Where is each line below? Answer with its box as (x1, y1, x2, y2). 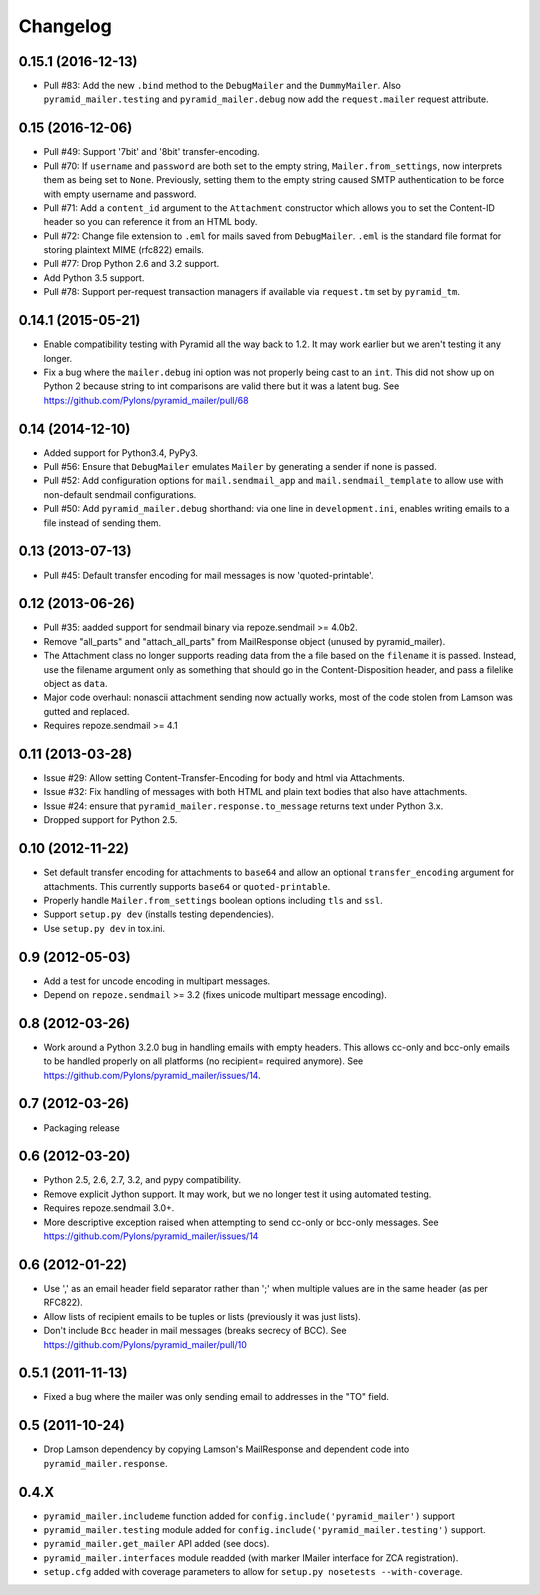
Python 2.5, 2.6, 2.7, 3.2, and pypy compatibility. (43, 1174, 242, 1186)
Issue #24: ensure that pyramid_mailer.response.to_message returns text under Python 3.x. (43, 800, 444, 812)
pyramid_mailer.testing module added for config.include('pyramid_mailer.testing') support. (43, 1524, 486, 1536)
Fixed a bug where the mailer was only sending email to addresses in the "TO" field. (43, 1391, 390, 1403)
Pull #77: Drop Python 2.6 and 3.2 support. (43, 258, 220, 270)
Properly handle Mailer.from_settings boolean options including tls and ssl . (43, 894, 384, 906)
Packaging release (43, 1121, 120, 1134)
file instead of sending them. (43, 516, 162, 529)
